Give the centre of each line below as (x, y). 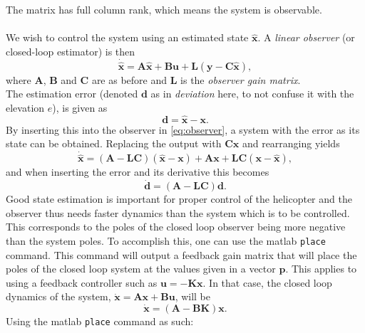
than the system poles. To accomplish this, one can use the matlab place (166, 241)
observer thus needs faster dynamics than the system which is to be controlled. (178, 212)
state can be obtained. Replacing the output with (114, 143)
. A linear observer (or (306, 37)
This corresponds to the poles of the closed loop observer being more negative (176, 227)
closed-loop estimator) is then (71, 51)
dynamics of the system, (58, 296)
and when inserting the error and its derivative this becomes (138, 172)
